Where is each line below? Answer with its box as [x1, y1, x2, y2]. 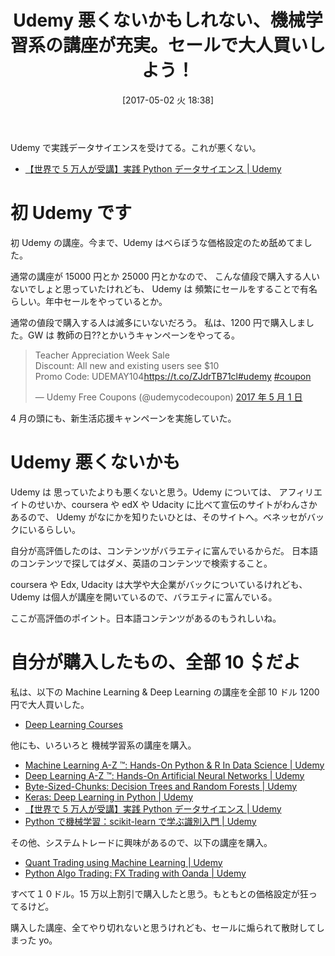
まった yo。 [10, 934, 58, 946]
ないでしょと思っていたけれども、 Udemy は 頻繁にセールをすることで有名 [10, 282, 318, 295]
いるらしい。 [27, 523, 81, 535]
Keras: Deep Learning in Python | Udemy [24, 791, 194, 803]
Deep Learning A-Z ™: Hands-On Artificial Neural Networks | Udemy [24, 769, 305, 781]
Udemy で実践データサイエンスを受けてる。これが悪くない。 [10, 141, 262, 153]
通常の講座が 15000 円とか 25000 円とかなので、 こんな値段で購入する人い [10, 270, 320, 282]
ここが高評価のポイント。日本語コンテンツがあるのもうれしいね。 [10, 612, 282, 624]
